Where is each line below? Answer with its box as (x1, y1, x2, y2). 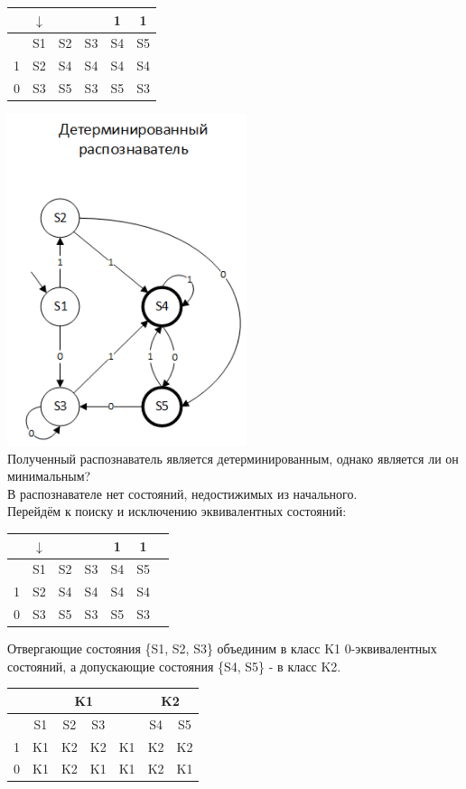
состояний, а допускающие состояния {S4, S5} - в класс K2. (7, 656, 341, 675)
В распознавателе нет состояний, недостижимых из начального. (7, 484, 358, 503)
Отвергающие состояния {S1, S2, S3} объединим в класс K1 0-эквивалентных (7, 639, 437, 658)
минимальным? (7, 466, 91, 485)
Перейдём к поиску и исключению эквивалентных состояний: (7, 502, 347, 521)
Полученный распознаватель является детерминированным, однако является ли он (7, 448, 459, 467)
